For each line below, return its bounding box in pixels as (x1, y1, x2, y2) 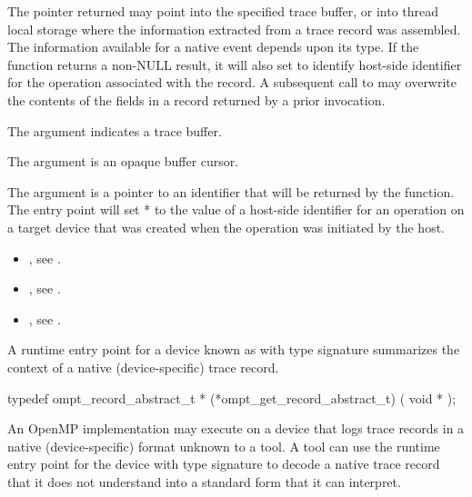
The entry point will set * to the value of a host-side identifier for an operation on (7, 200, 465, 219)
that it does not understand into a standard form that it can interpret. (7, 472, 401, 491)
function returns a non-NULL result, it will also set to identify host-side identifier (7, 55, 462, 74)
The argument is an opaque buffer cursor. (7, 152, 239, 171)
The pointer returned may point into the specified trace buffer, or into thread (7, 2, 439, 20)
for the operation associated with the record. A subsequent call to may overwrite (7, 73, 457, 92)
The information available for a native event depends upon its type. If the (7, 37, 419, 56)
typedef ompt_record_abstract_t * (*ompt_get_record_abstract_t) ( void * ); (7, 388, 457, 407)
